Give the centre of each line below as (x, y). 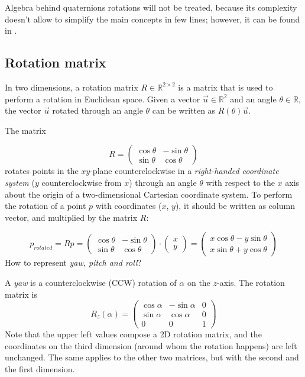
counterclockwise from (82, 182)
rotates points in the (42, 171)
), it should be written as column (235, 206)
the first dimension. (40, 369)
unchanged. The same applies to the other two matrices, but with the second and (152, 357)
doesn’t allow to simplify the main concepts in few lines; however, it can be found (152, 19)
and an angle (253, 99)
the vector (23, 110)
